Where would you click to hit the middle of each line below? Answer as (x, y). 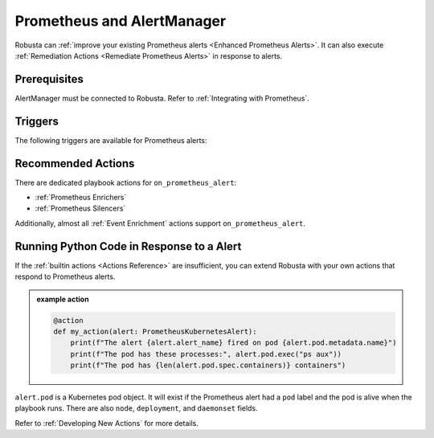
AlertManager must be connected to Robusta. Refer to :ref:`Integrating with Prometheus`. (162, 98)
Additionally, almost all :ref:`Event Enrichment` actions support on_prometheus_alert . (160, 223)
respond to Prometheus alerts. (65, 276)
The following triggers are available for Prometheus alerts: (111, 140)
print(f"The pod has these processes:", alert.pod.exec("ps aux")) (206, 354)
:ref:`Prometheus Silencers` (80, 208)
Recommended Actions (75, 164)
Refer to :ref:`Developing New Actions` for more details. (106, 423)
